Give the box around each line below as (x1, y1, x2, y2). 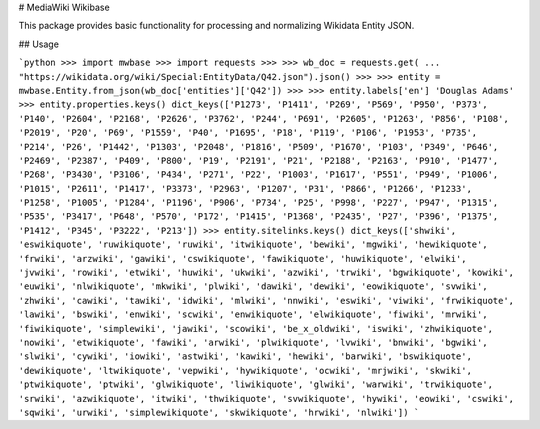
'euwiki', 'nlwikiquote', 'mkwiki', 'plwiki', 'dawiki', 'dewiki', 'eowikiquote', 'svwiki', (18, 281, 489, 292)
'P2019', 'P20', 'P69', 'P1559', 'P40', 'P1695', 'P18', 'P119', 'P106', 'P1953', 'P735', (18, 127, 478, 139)
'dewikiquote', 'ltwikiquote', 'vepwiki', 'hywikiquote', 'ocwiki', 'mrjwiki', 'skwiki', (18, 365, 472, 376)
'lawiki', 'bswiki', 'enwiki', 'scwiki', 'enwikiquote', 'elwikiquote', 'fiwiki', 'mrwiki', (18, 309, 489, 320)
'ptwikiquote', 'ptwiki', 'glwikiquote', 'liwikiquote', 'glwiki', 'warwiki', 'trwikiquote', (18, 379, 494, 390)
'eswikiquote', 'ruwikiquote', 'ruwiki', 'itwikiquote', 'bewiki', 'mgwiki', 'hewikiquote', (18, 239, 489, 250)
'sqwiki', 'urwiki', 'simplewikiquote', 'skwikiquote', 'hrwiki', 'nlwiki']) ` (18, 406, 420, 418)
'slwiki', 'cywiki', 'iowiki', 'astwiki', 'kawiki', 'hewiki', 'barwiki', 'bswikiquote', (18, 351, 472, 362)
